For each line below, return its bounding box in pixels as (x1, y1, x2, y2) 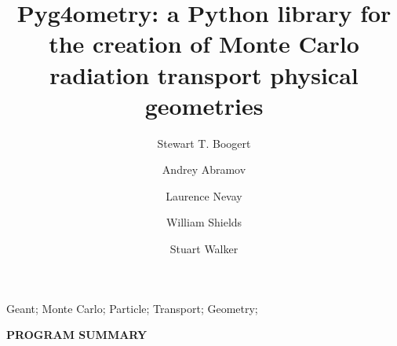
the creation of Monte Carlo (49, 28, 359, 60)
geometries (144, 89, 264, 121)
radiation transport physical (49, 58, 359, 90)
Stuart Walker (169, 241, 239, 257)
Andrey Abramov (162, 161, 246, 178)
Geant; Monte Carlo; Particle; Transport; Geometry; (6, 300, 258, 316)
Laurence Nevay (166, 187, 242, 204)
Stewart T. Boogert (157, 134, 251, 151)
